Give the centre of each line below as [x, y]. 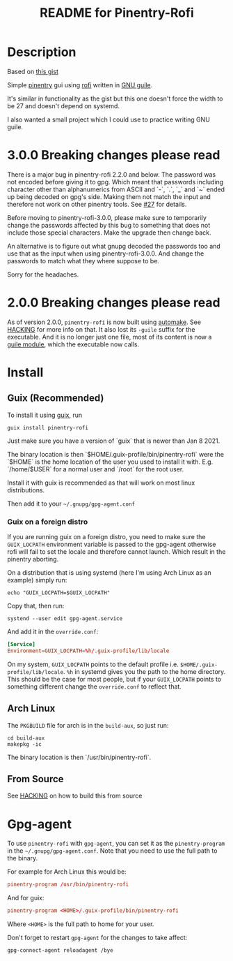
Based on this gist [33, 71]
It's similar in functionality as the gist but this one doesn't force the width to [115, 98]
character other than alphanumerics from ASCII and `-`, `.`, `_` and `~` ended [116, 189]
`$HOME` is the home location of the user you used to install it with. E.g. [110, 462]
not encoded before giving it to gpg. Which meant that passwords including [115, 182]
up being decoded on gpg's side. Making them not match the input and [109, 196]
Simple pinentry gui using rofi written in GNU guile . [80, 85]
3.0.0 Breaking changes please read [114, 155]
